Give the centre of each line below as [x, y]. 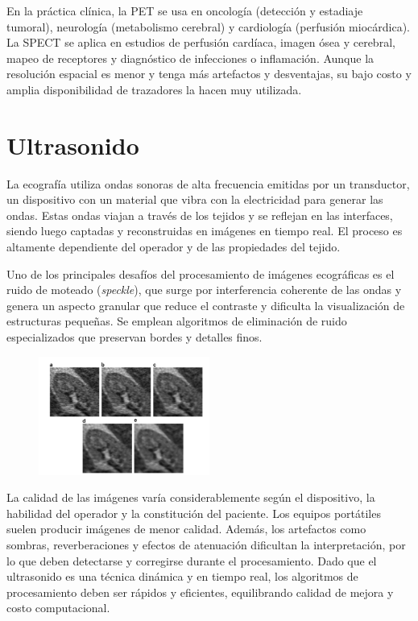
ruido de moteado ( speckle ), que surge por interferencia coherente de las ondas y [204, 290]
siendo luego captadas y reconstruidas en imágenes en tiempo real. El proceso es [205, 231]
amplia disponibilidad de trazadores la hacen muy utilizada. [154, 89]
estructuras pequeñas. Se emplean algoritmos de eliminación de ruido [177, 321]
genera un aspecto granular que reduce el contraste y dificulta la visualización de [206, 305]
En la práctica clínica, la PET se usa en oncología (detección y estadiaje [185, 10]
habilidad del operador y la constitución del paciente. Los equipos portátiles [194, 513]
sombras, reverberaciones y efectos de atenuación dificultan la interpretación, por [206, 545]
